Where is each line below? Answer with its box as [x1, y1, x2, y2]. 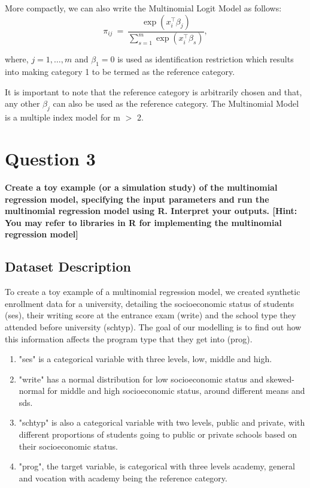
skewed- [266, 372, 295, 385]
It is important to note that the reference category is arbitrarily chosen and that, [5, 85, 302, 98]
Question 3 [5, 146, 96, 171]
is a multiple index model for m [5, 111, 121, 123]
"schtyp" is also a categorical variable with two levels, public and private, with [19, 416, 305, 429]
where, [5, 53, 29, 65]
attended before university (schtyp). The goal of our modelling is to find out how [5, 320, 302, 333]
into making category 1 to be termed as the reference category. [5, 65, 235, 78]
